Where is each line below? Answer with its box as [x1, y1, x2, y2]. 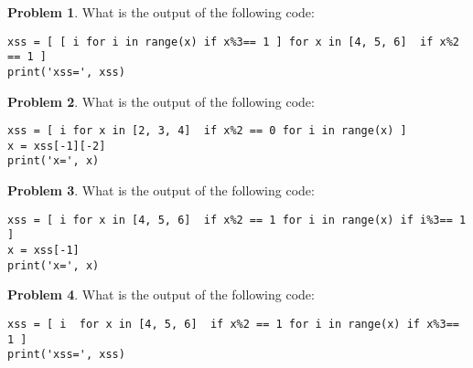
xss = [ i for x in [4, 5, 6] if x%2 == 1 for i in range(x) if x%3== [7, 317, 459, 331]
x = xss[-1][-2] [7, 139, 106, 152]
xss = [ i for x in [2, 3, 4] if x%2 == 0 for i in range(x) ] [7, 124, 407, 138]
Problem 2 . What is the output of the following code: [7, 91, 315, 110]
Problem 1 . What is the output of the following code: [7, 3, 315, 21]
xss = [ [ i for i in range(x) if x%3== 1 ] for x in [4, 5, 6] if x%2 [7, 35, 459, 48]
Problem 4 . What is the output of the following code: [7, 285, 315, 304]
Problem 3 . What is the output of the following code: [7, 181, 315, 200]
